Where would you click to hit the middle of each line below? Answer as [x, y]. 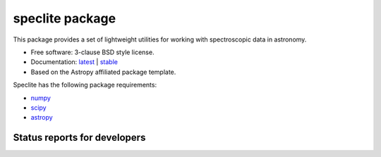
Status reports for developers [79, 138]
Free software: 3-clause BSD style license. [92, 52]
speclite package [65, 18]
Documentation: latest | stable [74, 62]
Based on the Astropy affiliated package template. [103, 72]
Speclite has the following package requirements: [85, 85]
